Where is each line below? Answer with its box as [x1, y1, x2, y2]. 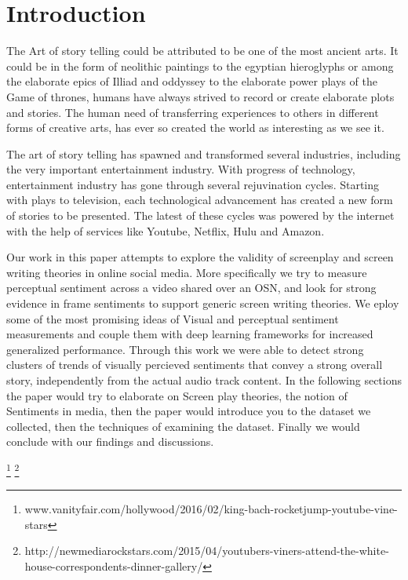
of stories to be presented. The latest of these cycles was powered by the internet [6, 207, 395, 224]
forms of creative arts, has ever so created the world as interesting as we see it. [6, 119, 384, 136]
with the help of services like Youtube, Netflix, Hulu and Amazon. [6, 222, 325, 239]
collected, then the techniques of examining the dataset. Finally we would [6, 418, 360, 434]
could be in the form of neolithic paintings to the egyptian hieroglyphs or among [6, 57, 394, 74]
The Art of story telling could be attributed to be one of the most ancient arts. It [6, 42, 399, 59]
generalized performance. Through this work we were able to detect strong [6, 341, 364, 357]
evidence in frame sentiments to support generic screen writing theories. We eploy [6, 295, 399, 312]
